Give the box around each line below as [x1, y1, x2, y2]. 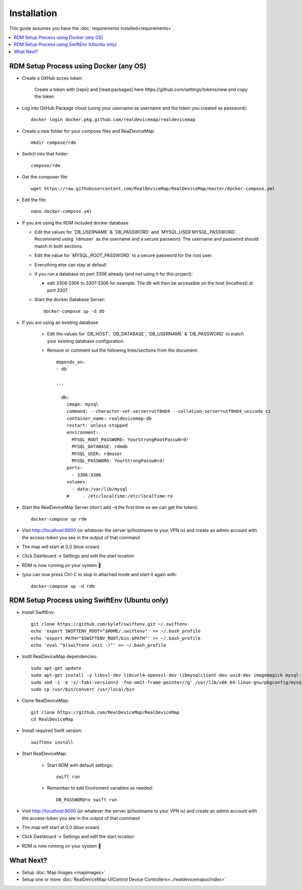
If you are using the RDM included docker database [22, 219, 128, 226]
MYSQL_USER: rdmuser [71, 451, 123, 457]
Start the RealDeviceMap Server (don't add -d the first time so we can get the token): [22, 505, 198, 511]
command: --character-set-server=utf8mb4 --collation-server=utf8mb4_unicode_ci [66, 409, 271, 414]
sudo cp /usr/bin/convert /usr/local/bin [31, 686, 134, 692]
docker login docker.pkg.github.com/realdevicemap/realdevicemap [31, 117, 196, 123]
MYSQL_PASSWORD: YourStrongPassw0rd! [71, 458, 165, 464]
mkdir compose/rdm [31, 139, 77, 145]
